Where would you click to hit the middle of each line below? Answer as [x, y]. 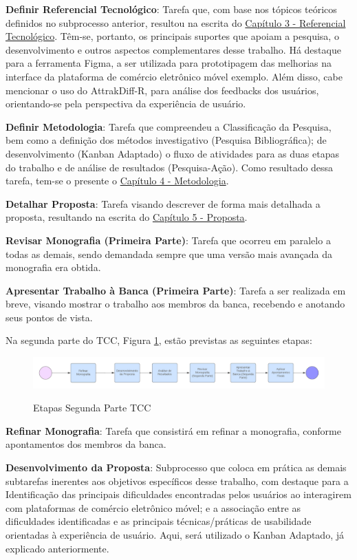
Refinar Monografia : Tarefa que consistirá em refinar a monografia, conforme [173, 430]
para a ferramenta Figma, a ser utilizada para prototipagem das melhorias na [169, 63]
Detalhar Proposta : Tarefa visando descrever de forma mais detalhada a [163, 203]
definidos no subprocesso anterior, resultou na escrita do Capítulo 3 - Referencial [176, 22]
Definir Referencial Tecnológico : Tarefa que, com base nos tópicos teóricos [171, 9]
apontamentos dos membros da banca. [86, 444]
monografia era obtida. [53, 267]
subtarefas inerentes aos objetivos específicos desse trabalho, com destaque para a [177, 481]
